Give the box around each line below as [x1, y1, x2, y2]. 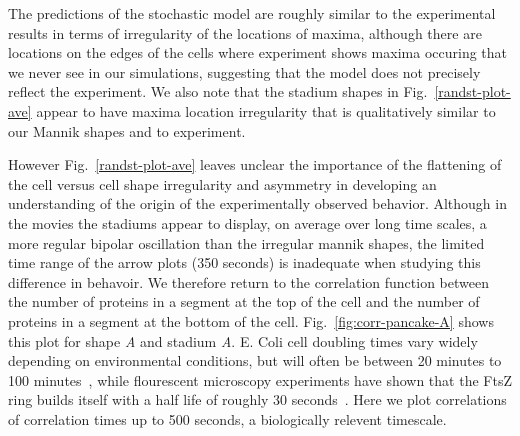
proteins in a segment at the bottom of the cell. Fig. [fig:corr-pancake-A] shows [8, 310, 494, 331]
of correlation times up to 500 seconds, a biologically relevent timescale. [8, 408, 447, 429]
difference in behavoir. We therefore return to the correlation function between [8, 271, 489, 292]
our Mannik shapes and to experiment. [8, 120, 246, 141]
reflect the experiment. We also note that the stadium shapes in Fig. [8, 81, 428, 102]
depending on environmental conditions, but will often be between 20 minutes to [8, 350, 502, 371]
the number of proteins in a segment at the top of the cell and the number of [8, 291, 480, 312]
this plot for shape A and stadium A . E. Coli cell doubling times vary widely [8, 330, 478, 351]
